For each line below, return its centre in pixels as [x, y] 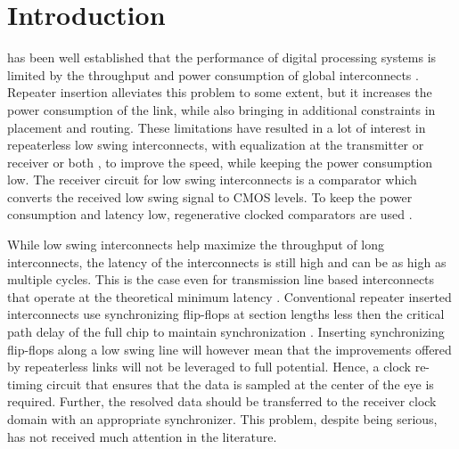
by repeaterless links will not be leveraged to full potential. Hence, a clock [209, 367]
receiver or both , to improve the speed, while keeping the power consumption [220, 162]
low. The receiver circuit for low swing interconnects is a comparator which [212, 180]
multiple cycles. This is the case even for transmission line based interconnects [221, 279]
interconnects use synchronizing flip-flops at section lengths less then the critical [226, 314]
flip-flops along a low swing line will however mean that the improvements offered [229, 349]
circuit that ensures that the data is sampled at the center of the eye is [240, 384]
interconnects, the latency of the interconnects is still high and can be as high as [227, 261]
